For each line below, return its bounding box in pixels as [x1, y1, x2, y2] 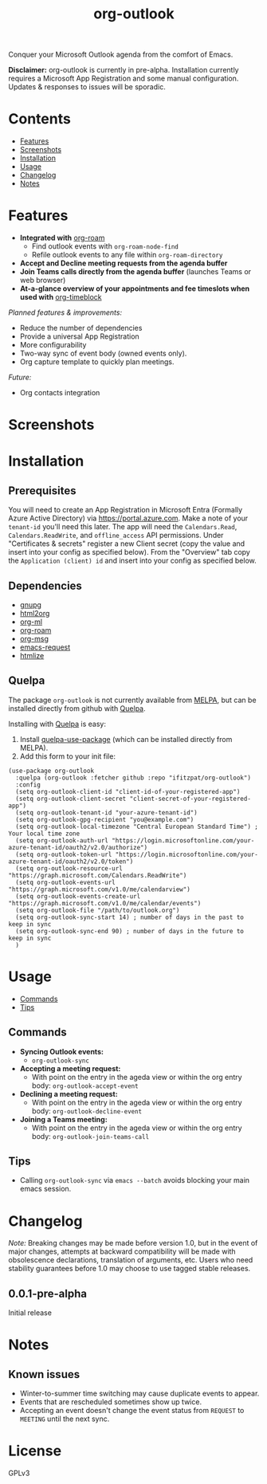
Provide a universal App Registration [19, 332, 139, 341]
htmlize [19, 651, 45, 661]
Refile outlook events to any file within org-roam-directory [31, 250, 223, 260]
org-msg [19, 634, 49, 644]
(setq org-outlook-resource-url [15, 864, 124, 873]
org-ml [19, 617, 42, 626]
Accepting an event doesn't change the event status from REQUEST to [19, 1406, 245, 1415]
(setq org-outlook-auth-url [15, 836, 109, 845]
